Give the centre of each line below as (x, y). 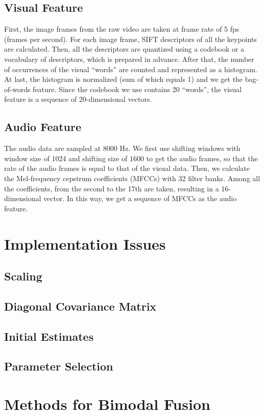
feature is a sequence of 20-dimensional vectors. (78, 99)
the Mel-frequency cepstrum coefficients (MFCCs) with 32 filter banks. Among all (132, 178)
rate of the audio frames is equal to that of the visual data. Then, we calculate (127, 168)
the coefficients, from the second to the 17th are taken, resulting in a (112, 188)
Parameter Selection (59, 366)
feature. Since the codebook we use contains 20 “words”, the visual (137, 89)
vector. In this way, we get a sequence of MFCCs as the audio (140, 198)
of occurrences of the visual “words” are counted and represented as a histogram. (131, 69)
